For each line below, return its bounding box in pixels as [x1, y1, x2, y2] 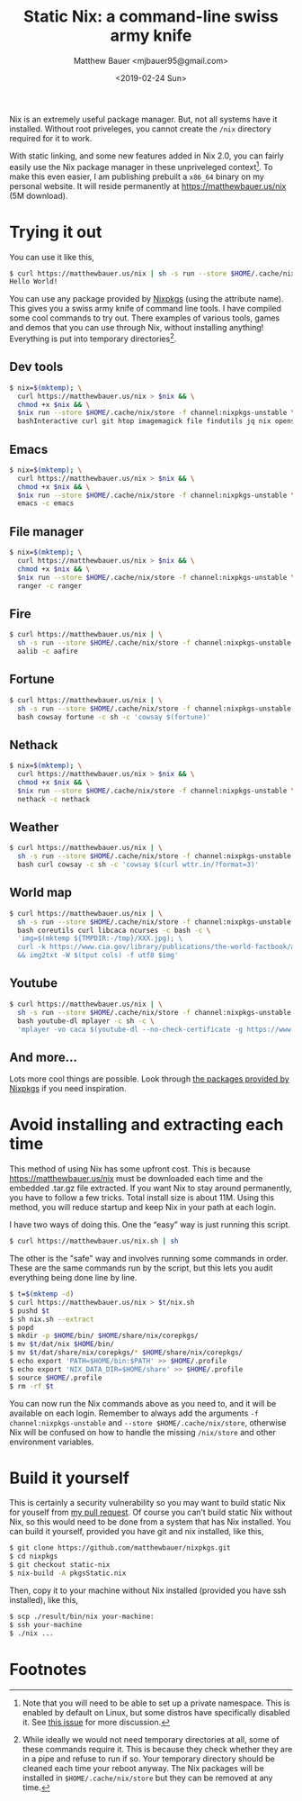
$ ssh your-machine [9, 1620, 83, 1629]
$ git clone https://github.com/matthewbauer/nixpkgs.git [9, 1543, 231, 1552]
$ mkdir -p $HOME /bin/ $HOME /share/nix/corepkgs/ [9, 1331, 200, 1341]
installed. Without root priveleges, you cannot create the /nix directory [9, 123, 271, 134]
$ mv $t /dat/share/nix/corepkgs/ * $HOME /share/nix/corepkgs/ [9, 1348, 244, 1357]
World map [9, 885, 72, 900]
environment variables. [9, 1436, 94, 1447]
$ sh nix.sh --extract [9, 1315, 94, 1324]
